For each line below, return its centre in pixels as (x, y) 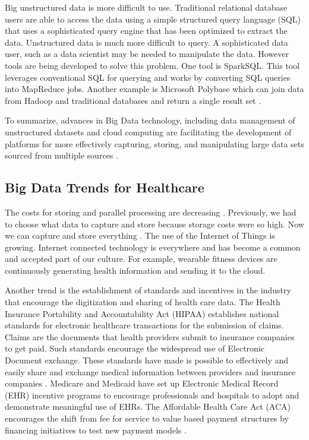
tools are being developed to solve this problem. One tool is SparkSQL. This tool (152, 65)
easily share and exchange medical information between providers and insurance (150, 371)
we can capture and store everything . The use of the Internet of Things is (140, 235)
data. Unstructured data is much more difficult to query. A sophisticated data (146, 42)
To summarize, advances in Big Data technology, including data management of (150, 120)
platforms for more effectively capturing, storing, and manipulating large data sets (154, 143)
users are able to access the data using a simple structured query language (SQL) (153, 19)
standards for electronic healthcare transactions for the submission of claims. (144, 325)
